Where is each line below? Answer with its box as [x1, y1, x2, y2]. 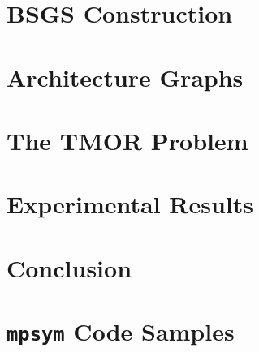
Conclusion [6, 251, 132, 284]
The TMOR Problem [6, 123, 248, 157]
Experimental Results [6, 187, 253, 221]
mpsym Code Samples [6, 315, 235, 348]
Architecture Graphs [6, 60, 244, 93]
